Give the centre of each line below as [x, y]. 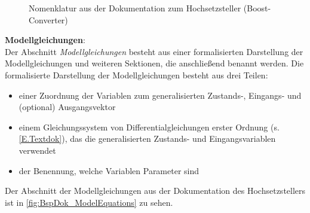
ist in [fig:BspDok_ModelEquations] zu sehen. [89, 202]
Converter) [48, 19]
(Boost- [257, 8]
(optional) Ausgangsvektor [67, 107]
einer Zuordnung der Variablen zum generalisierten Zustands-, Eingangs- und [160, 95]
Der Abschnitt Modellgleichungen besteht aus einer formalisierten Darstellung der [154, 51]
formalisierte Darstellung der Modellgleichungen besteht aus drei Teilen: [136, 74]
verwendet [37, 150]
